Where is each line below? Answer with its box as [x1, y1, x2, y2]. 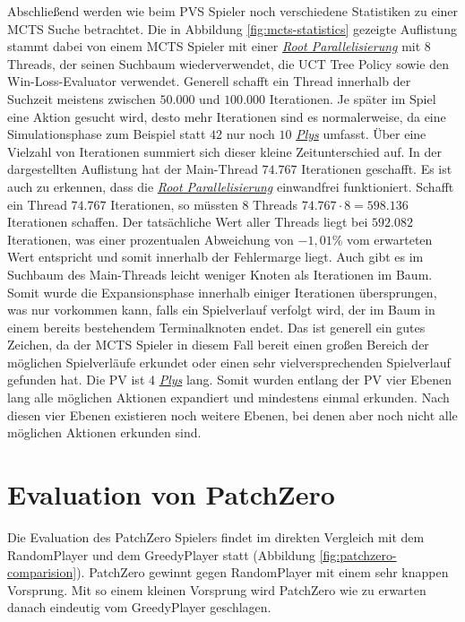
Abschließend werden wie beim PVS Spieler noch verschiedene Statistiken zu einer [7, 2, 459, 20]
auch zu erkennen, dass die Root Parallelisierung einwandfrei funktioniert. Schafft [7, 177, 454, 195]
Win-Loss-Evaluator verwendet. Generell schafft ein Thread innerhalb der [7, 72, 411, 91]
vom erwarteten [347, 229, 433, 248]
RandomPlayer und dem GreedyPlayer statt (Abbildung [7, 545, 315, 564]
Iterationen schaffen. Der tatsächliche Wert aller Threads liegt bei [7, 212, 368, 231]
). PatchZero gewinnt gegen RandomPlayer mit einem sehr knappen [76, 563, 449, 582]
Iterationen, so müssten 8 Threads [110, 194, 297, 213]
